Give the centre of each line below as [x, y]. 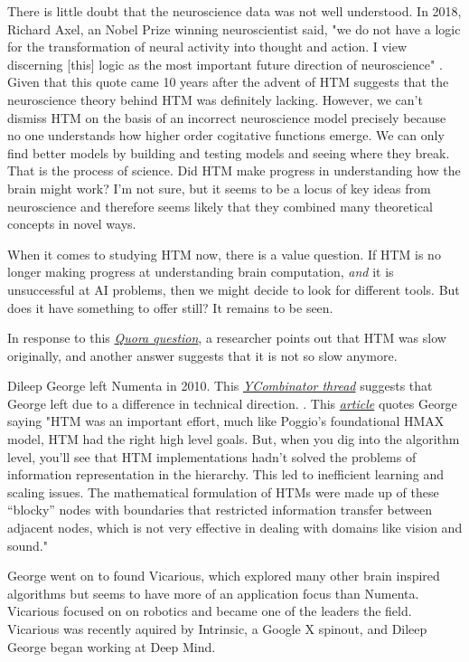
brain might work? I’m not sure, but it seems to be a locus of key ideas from [219, 188]
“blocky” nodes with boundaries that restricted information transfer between [220, 510]
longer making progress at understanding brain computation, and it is [201, 272]
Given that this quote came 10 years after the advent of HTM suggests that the [228, 82]
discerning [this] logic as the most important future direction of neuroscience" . [225, 64]
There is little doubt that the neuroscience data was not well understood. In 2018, [234, 11]
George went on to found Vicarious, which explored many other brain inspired [224, 576]
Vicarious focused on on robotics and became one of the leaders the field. [210, 611]
